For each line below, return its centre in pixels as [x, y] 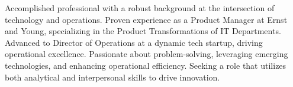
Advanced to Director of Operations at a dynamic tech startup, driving [134, 42]
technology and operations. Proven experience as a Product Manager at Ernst [146, 19]
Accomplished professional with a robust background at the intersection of [140, 8]
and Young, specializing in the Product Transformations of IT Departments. [143, 31]
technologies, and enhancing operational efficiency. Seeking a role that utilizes [146, 65]
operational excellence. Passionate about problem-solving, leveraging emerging [146, 54]
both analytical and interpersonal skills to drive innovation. [112, 77]
